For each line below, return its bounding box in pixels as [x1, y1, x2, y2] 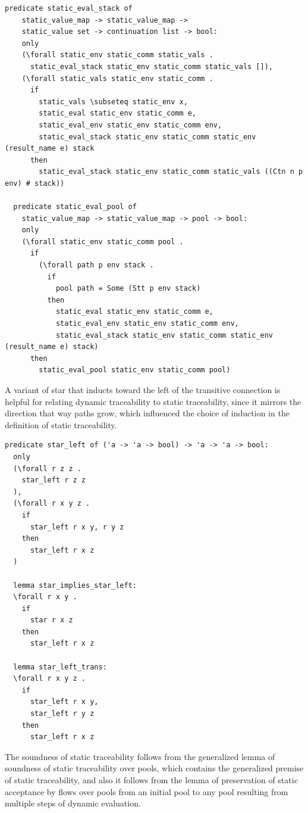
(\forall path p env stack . [39, 261, 154, 270]
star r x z [30, 616, 73, 625]
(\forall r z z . [13, 464, 81, 473]
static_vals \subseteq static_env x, [39, 97, 188, 106]
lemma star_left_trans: [13, 662, 107, 671]
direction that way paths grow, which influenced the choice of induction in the [5, 407, 290, 419]
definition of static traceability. [5, 418, 117, 431]
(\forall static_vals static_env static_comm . [21, 74, 213, 83]
